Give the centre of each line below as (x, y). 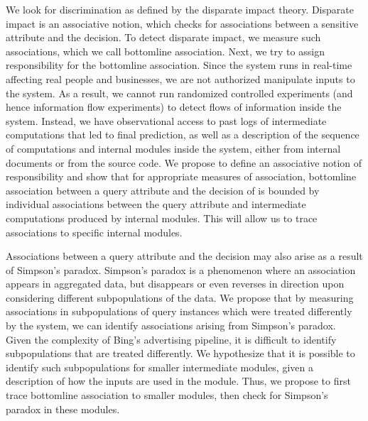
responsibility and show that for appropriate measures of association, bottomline (181, 176)
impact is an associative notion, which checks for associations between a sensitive (182, 23)
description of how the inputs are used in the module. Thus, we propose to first (178, 381)
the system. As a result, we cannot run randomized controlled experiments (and (179, 93)
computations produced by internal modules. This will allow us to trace (162, 218)
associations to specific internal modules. (94, 232)
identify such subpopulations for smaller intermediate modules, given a (159, 367)
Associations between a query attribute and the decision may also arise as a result (184, 256)
